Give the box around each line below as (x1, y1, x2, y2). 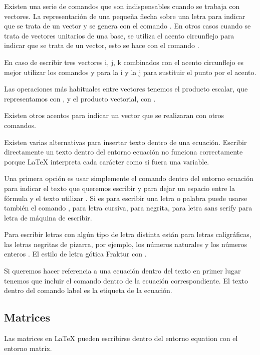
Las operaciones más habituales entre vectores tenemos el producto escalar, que (4, 83, 248, 94)
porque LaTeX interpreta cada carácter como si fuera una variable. (4, 156, 209, 166)
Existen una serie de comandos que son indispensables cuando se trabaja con (4, 1, 240, 11)
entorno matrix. (4, 342, 52, 353)
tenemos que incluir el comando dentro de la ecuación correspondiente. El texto (4, 275, 248, 285)
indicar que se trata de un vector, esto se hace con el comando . (4, 40, 199, 50)
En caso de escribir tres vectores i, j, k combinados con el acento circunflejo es (4, 56, 243, 67)
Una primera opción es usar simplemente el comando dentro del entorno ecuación (4, 173, 253, 183)
